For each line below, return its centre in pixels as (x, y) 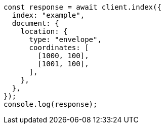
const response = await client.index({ (82, 7)
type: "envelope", (65, 39)
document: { (35, 23)
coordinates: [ (59, 48)
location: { (44, 31)
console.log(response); (51, 104)
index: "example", (48, 15)
